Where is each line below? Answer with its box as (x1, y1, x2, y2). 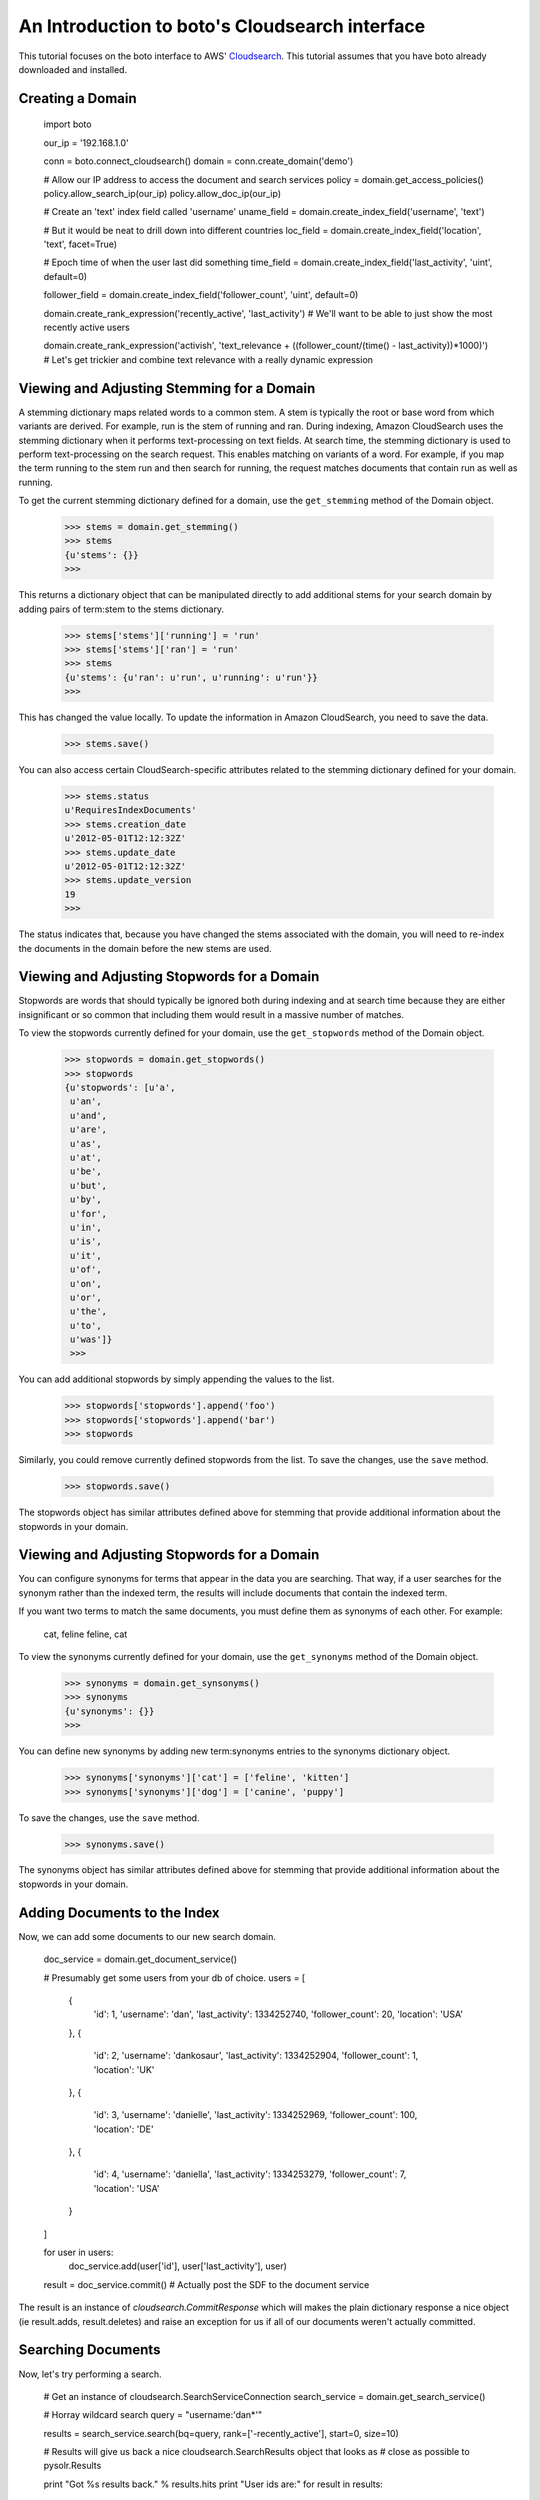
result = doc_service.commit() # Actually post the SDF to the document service (43, 2278, 370, 2290)
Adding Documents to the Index (18, 1904, 220, 1921)
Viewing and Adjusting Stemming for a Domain (18, 380, 316, 397)
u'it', (70, 1250, 102, 1261)
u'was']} (70, 1334, 113, 1345)
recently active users (43, 321, 130, 334)
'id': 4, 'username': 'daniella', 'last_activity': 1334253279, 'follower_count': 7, (93, 2168, 407, 2180)
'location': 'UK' (93, 2063, 155, 2075)
